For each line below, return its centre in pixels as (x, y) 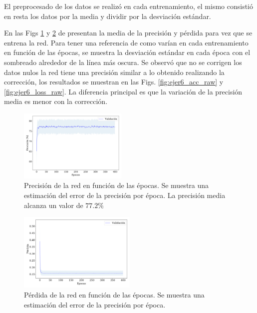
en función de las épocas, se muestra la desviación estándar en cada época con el (127, 52)
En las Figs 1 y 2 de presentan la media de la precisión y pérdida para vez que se (128, 33)
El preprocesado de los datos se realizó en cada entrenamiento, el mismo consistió (128, 6)
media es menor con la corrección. (56, 101)
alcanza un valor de (54, 205)
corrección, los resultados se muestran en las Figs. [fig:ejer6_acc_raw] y (114, 82)
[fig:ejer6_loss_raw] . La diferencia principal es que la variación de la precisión (123, 91)
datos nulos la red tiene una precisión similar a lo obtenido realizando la (114, 72)
